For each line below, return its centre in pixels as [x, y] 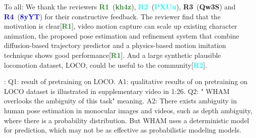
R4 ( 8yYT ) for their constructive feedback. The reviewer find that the [112, 16]
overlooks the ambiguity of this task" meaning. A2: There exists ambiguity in [120, 101]
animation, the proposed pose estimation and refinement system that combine [122, 35]
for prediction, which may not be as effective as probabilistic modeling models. [123, 130]
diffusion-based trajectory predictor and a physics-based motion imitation [115, 45]
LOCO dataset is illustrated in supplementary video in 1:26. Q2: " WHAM [117, 91]
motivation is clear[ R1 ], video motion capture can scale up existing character [121, 26]
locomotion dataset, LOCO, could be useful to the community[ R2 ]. [106, 65]
